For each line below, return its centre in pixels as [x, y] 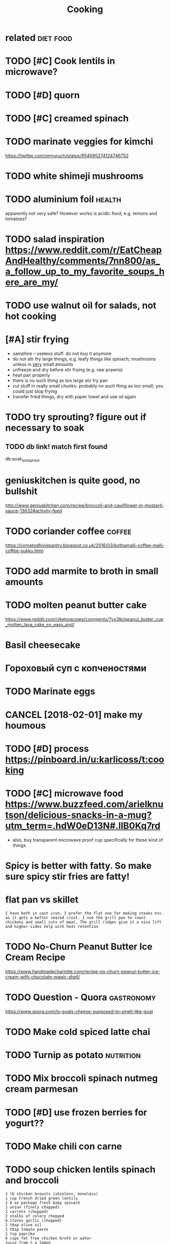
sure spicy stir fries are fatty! [68, 876]
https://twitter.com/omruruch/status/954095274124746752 [67, 155]
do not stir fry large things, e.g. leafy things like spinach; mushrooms [84, 359]
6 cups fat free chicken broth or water [49, 1238]
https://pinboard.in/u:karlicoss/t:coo [85, 759]
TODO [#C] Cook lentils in [60, 61]
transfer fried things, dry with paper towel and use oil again [74, 397]
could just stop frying [35, 391]
